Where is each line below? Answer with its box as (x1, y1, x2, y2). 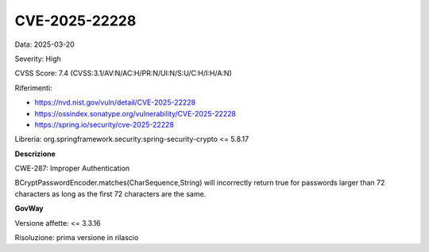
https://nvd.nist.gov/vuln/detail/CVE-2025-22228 (34, 97, 196, 107)
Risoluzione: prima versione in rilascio (14, 233, 139, 242)
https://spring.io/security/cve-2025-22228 (34, 120, 175, 129)
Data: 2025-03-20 (14, 40, 75, 49)
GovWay (14, 204, 44, 213)
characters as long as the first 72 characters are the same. (14, 189, 207, 198)
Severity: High (14, 54, 61, 63)
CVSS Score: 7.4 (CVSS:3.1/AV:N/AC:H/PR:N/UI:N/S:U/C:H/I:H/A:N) (14, 68, 232, 78)
